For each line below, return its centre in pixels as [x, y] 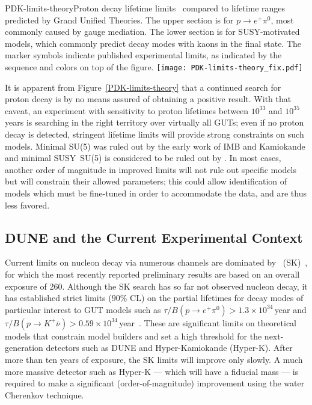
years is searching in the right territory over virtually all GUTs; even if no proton [154, 122]
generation [24, 348]
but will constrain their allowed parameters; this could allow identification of [146, 181]
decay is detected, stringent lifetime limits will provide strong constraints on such [154, 134]
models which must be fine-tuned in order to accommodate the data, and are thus [156, 193]
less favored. [27, 205]
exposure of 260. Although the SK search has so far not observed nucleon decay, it [156, 286]
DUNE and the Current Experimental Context [154, 237]
